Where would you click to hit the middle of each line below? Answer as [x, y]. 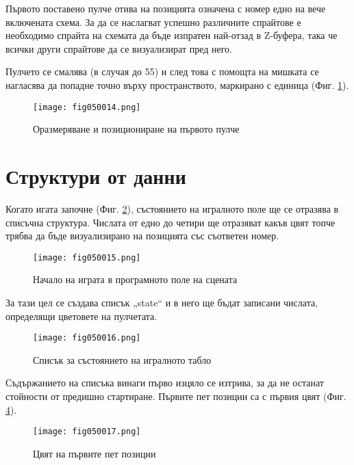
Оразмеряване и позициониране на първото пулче [136, 129]
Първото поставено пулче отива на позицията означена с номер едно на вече [166, 8]
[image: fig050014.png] [87, 107]
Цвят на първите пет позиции [94, 453]
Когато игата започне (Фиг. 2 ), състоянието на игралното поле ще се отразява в [172, 208]
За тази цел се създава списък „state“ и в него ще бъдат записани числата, [162, 302]
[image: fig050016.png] [87, 338]
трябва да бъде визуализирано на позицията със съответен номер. [142, 236]
